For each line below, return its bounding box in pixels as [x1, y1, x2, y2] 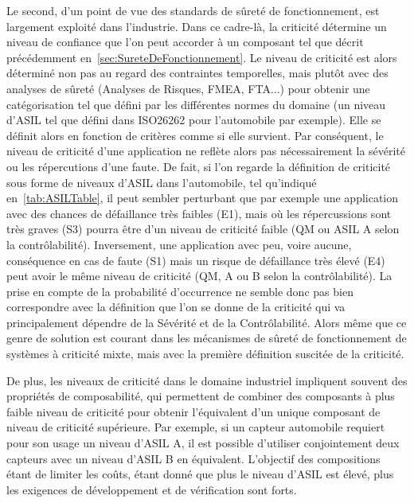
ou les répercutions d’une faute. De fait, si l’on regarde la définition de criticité [6, 158, 391, 174]
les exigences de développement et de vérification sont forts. [6, 481, 297, 497]
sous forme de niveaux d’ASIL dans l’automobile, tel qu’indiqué [6, 174, 317, 190]
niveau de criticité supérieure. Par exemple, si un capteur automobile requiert [6, 419, 385, 435]
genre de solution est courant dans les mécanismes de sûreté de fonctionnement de [6, 329, 407, 346]
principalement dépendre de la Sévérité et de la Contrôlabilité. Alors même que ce [6, 314, 407, 330]
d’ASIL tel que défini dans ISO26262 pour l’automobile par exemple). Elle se [6, 111, 381, 128]
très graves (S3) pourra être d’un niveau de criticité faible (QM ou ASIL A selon [6, 220, 400, 237]
